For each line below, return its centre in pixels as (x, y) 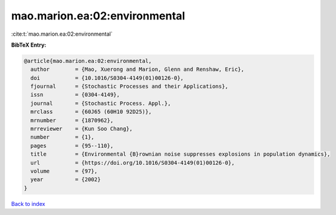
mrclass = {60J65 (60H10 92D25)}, (91, 112)
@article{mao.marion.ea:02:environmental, (88, 61)
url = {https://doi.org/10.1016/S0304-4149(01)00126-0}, (133, 163)
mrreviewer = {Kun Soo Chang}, (82, 129)
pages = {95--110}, (72, 146)
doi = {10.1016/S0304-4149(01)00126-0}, (107, 78)
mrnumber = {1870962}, (72, 120)
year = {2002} (66, 180)
